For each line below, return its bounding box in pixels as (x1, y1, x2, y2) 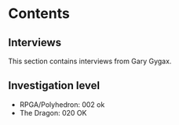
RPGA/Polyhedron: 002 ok (19, 99, 105, 109)
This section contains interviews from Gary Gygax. (8, 56, 172, 66)
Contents (8, 5, 71, 23)
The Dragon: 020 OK (19, 108, 87, 117)
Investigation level (8, 79, 100, 92)
